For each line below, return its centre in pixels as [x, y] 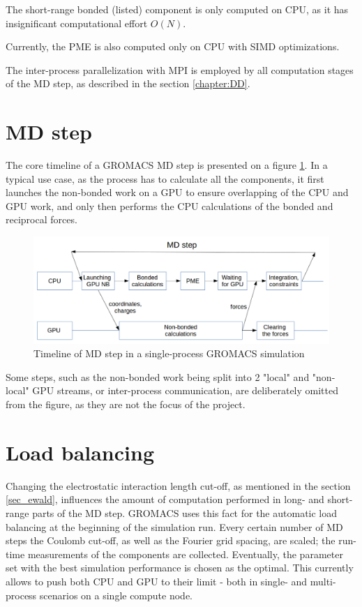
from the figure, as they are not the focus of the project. [126, 404]
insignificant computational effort [77, 23]
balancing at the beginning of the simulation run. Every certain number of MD [174, 526]
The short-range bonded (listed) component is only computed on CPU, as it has [177, 9]
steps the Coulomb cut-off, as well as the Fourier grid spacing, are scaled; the [171, 540]
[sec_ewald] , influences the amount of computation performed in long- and [165, 499]
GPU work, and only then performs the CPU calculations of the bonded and [169, 205]
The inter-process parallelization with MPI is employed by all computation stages [180, 69]
